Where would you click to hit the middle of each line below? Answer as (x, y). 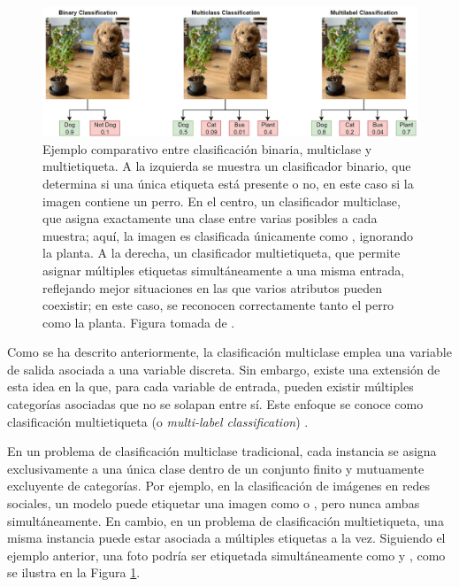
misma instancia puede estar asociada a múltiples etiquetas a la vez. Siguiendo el (226, 538)
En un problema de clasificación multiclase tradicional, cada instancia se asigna (222, 451)
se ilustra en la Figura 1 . (74, 572)
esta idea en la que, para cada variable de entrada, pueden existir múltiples (210, 386)
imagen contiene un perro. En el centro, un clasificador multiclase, (222, 201)
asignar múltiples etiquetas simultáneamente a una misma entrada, (224, 270)
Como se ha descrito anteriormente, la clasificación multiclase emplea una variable (229, 352)
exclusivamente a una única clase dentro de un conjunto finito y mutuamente (216, 468)
